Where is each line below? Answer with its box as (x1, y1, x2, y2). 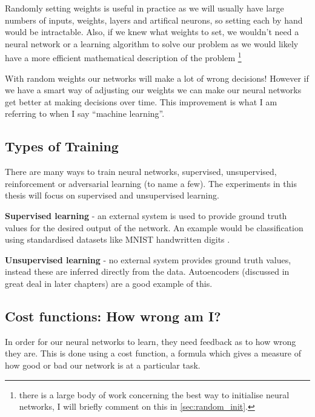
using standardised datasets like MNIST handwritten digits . (5, 233, 230, 246)
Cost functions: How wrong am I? (5, 306, 221, 325)
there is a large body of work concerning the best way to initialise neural (19, 388, 290, 401)
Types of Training (5, 137, 119, 156)
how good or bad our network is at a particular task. (5, 358, 201, 371)
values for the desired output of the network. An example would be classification (5, 221, 303, 234)
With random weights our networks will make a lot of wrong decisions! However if (5, 71, 309, 84)
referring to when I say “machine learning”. (5, 107, 165, 120)
